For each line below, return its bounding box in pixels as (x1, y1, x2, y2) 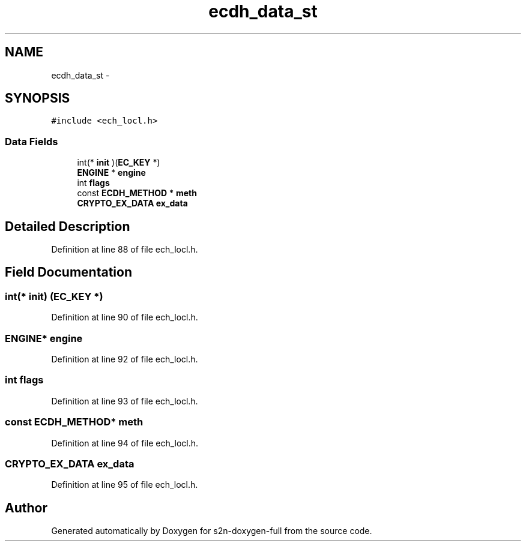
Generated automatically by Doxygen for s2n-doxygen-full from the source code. (51, 526, 372, 536)
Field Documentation (5, 265, 132, 280)
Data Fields (5, 135, 58, 148)
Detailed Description (5, 218, 130, 234)
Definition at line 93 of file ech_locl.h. (51, 395, 198, 406)
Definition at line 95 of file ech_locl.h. (51, 479, 198, 490)
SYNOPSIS (5, 91, 70, 106)
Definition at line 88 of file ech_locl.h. (51, 244, 198, 255)
